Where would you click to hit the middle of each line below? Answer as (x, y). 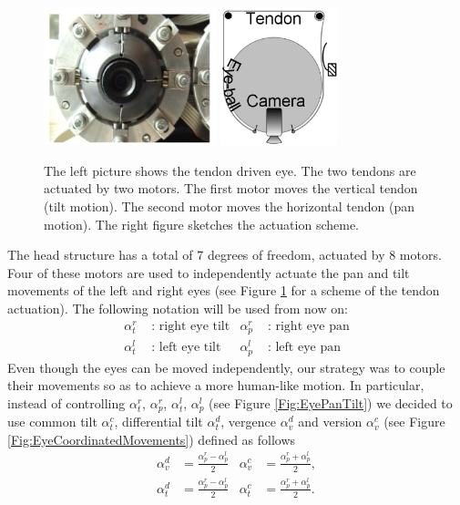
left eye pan (308, 348)
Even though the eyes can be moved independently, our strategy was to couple (226, 367)
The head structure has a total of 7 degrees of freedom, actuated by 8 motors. (225, 255)
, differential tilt (158, 422)
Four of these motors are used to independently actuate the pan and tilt (209, 272)
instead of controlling (66, 402)
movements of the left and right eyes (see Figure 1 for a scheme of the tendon (224, 290)
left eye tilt (190, 348)
